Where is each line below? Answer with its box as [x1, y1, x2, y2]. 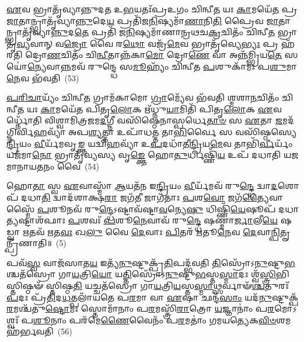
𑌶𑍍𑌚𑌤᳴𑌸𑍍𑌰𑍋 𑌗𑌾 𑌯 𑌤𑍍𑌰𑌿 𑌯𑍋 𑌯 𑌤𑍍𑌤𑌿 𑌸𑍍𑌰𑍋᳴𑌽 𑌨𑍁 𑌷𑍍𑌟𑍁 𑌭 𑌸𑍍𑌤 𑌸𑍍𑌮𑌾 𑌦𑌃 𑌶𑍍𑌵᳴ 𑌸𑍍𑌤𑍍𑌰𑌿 [6, 268, 276, 280]
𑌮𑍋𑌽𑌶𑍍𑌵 [274, 302, 297, 315]
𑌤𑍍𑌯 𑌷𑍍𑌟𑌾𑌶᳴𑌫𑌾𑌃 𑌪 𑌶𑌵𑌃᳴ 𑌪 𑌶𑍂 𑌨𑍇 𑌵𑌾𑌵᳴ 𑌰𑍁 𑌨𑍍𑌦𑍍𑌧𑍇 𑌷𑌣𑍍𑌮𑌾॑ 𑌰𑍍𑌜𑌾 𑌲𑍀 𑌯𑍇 [6, 214, 278, 226]
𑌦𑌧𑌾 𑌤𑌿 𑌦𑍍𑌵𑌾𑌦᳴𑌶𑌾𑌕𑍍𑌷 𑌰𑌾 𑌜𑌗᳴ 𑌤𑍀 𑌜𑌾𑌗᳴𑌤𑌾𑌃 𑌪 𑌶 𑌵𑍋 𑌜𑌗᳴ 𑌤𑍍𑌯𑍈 [21, 191, 269, 203]
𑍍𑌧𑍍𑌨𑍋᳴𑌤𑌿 [6, 114, 42, 126]
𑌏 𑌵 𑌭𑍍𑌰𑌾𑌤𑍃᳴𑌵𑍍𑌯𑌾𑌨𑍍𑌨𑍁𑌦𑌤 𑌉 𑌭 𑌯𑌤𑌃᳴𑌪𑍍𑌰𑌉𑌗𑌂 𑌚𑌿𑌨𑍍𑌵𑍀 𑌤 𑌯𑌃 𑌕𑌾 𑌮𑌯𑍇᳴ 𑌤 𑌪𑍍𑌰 [6, 3, 298, 15]
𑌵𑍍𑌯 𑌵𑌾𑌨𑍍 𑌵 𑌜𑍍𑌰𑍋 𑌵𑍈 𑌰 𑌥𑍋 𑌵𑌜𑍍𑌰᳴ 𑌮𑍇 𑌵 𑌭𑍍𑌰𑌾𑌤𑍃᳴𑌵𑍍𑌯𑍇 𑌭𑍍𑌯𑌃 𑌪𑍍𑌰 [16, 37, 279, 49]
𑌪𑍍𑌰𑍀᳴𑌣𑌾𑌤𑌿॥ [6, 237, 52, 249]
